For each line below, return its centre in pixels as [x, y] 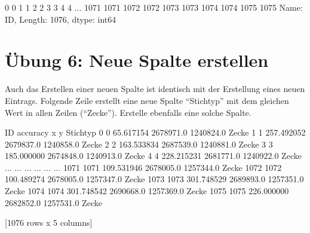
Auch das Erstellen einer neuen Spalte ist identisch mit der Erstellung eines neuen [155, 89]
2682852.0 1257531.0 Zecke [53, 202]
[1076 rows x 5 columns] [49, 223]
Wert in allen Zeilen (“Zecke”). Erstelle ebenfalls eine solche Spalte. [128, 112]
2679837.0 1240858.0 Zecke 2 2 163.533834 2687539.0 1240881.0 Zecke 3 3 [139, 144]
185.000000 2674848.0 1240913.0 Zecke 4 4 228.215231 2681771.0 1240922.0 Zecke [153, 156]
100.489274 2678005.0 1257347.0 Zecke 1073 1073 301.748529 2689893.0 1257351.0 [154, 179]
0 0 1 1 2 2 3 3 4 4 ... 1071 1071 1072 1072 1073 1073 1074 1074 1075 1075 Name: [154, 7]
